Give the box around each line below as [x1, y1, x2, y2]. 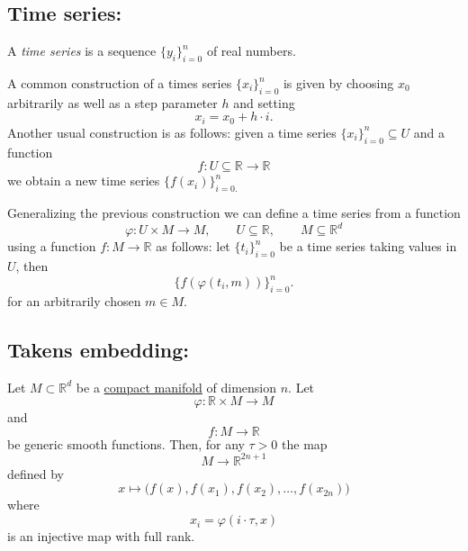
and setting [233, 93, 295, 112]
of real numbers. [206, 41, 296, 60]
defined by [7, 464, 65, 483]
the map [282, 434, 328, 453]
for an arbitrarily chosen [7, 291, 141, 310]
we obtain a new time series [7, 171, 160, 190]
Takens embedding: [7, 335, 190, 363]
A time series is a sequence [7, 41, 157, 60]
